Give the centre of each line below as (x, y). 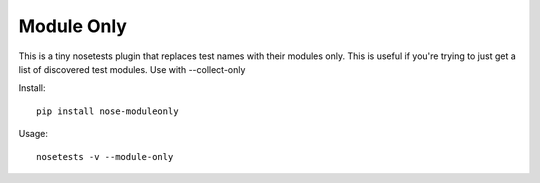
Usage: (33, 134)
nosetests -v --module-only (105, 156)
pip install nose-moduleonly (107, 111)
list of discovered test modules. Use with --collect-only (132, 69)
